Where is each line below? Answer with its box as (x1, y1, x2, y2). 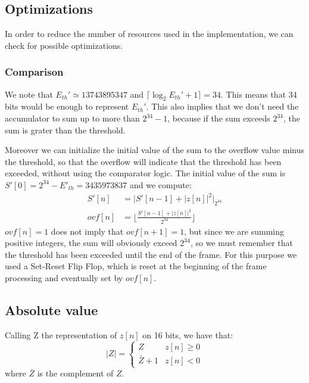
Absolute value (5, 301, 98, 319)
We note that (5, 88, 53, 100)
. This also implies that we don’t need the (146, 100, 299, 113)
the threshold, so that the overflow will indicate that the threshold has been (5, 155, 282, 167)
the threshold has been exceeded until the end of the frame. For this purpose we (5, 248, 297, 260)
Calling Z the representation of (5, 328, 117, 341)
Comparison (5, 64, 64, 79)
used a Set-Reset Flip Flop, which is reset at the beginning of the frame (5, 260, 267, 272)
